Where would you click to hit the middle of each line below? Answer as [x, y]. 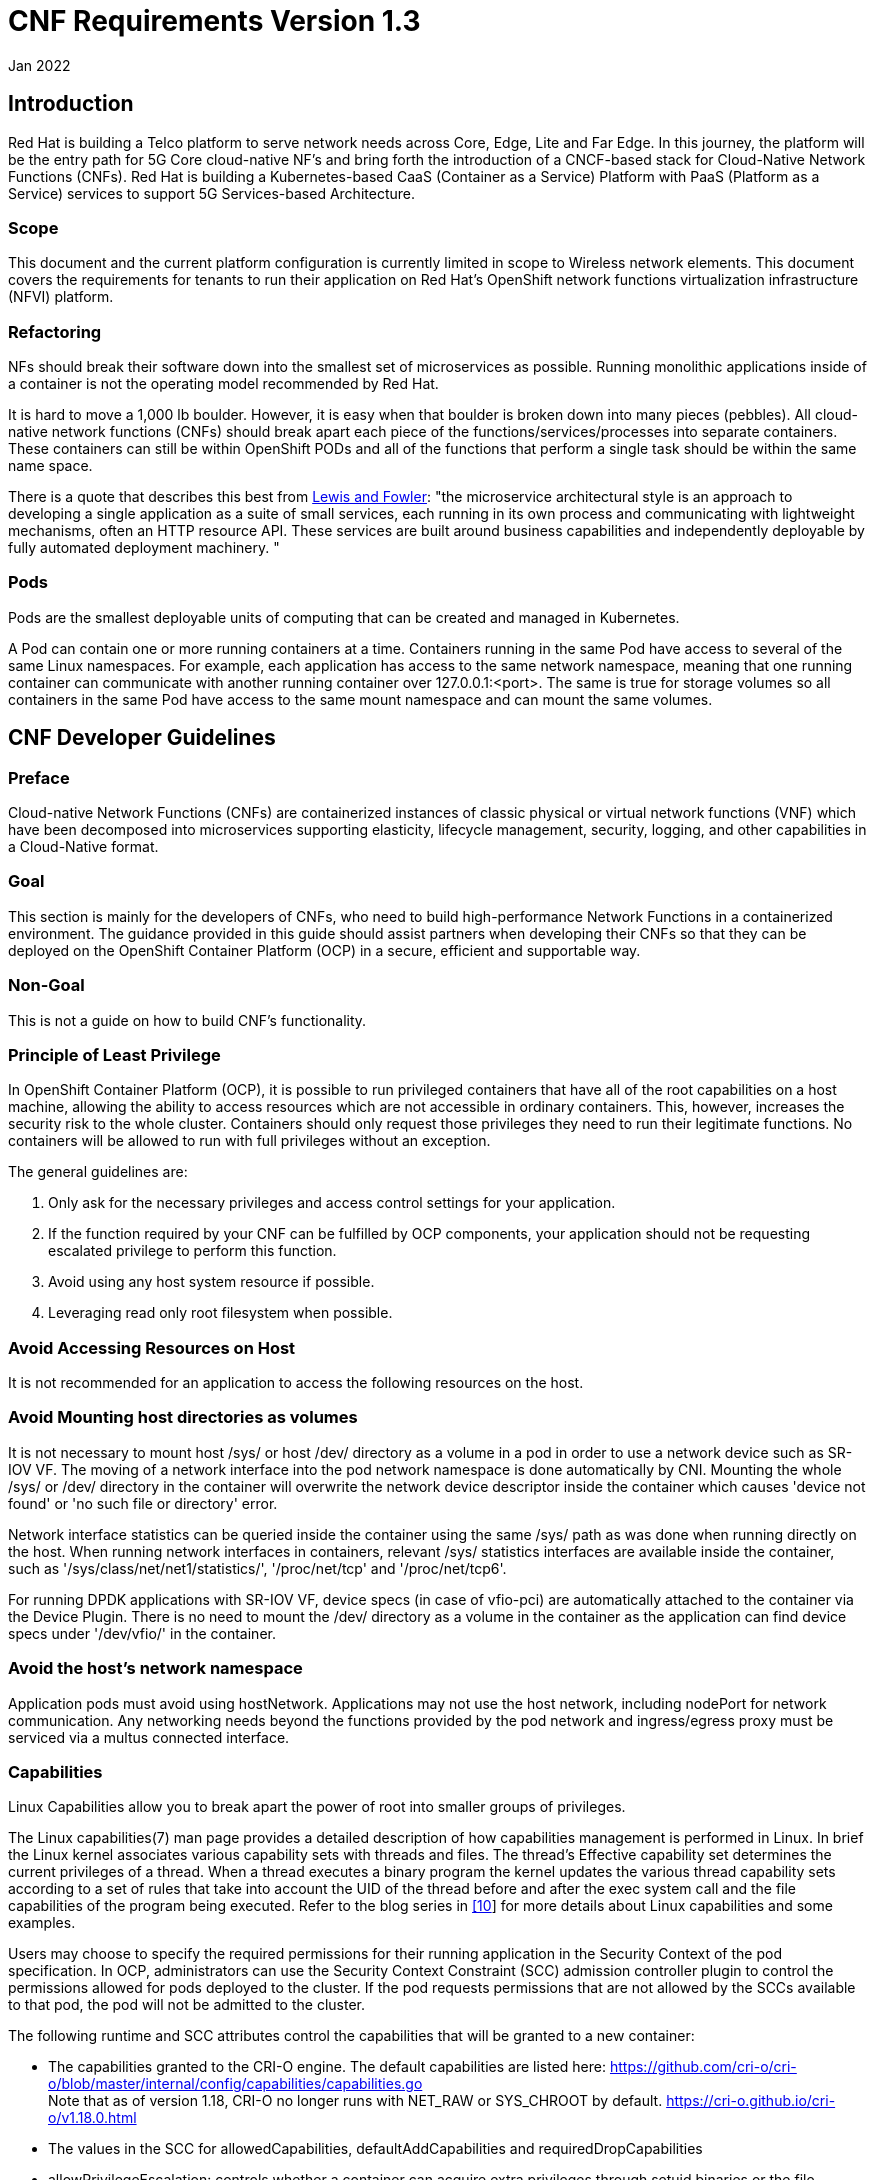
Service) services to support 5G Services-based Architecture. [211, 193]
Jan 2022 [39, 65]
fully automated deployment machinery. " [144, 548]
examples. [42, 1923]
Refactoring [55, 331]
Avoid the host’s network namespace [155, 1668]
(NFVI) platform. [61, 297]
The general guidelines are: [98, 1172]
